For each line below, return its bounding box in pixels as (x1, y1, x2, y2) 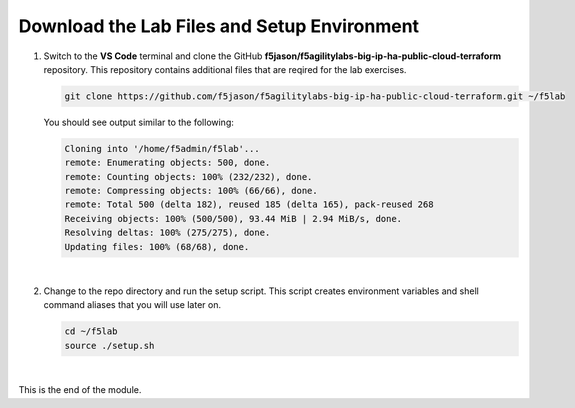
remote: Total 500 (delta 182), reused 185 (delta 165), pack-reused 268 (64, 199, 434, 210)
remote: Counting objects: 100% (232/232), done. (64, 171, 313, 182)
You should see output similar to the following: (43, 116, 235, 128)
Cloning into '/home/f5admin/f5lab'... (64, 143, 260, 154)
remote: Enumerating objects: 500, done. (64, 157, 271, 169)
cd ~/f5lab (64, 326, 118, 337)
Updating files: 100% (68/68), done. (64, 241, 250, 252)
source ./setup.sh (64, 340, 155, 351)
